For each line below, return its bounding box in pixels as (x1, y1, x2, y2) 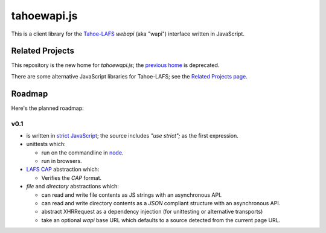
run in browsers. (41, 158, 82, 165)
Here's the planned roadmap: (11, 104, 84, 112)
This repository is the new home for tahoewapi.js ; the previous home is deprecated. (11, 62, 220, 69)
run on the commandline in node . (41, 148, 124, 156)
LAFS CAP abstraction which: (26, 166, 100, 173)
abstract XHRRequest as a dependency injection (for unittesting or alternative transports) (41, 208, 263, 215)
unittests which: (26, 141, 66, 148)
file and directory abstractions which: (26, 183, 119, 190)
